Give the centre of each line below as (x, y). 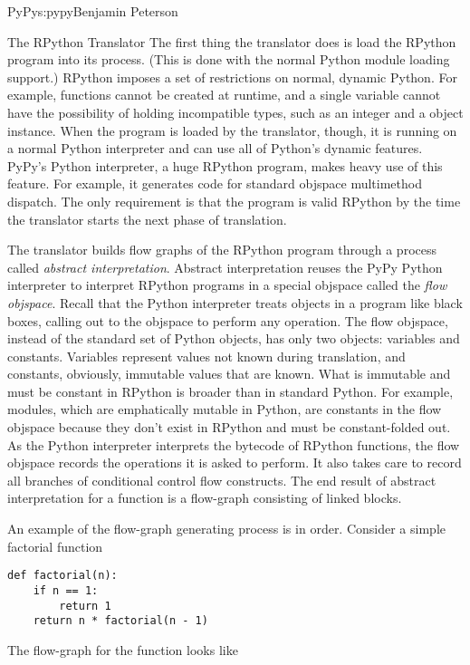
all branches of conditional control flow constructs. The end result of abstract (222, 480)
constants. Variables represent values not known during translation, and (206, 356)
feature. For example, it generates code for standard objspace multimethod (215, 183)
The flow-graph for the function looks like (123, 649)
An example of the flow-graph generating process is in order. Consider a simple (226, 529)
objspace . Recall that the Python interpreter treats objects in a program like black (235, 302)
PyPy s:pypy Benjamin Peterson (93, 11)
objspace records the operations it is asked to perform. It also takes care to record (235, 463)
